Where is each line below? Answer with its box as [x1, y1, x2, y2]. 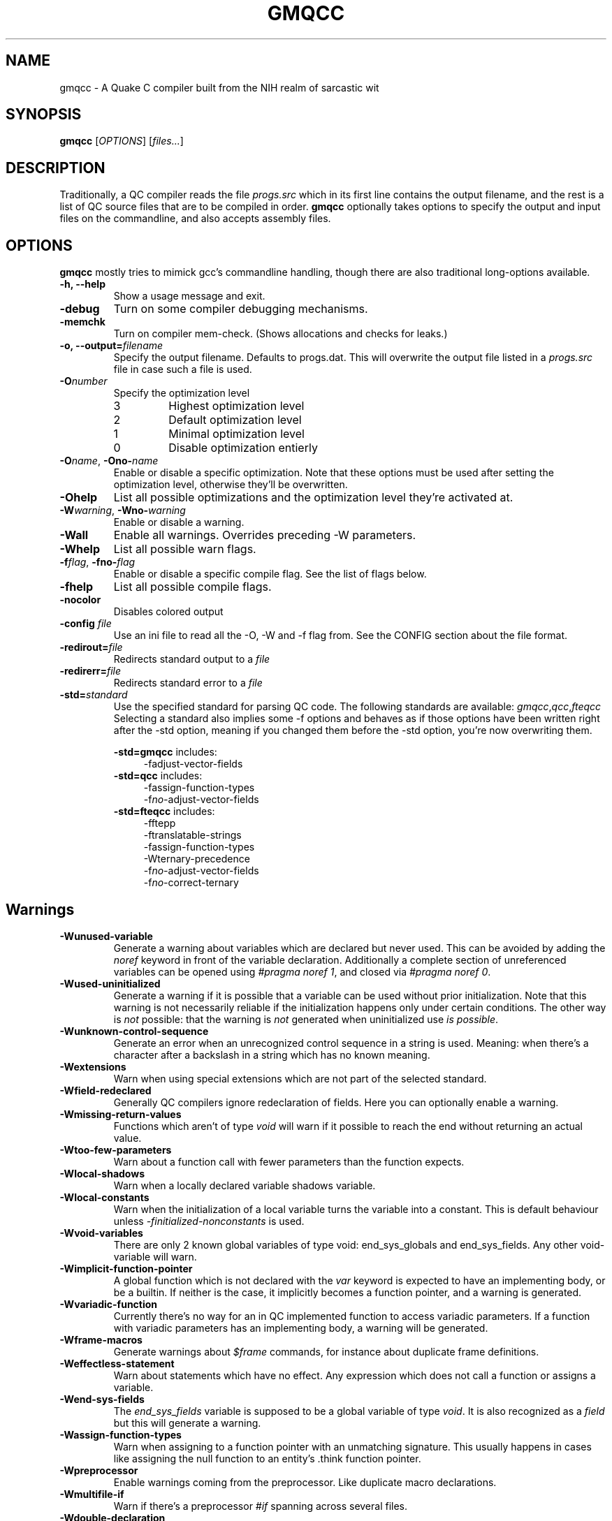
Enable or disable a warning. [113, 516, 245, 529]
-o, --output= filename [59, 339, 163, 352]
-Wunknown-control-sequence [59, 1024, 209, 1037]
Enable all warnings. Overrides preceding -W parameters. [113, 528, 416, 543]
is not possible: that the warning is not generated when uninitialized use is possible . [113, 1013, 499, 1025]
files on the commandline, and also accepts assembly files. [59, 212, 331, 225]
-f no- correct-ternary [143, 876, 239, 889]
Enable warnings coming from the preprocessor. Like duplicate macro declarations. [113, 1476, 497, 1488]
